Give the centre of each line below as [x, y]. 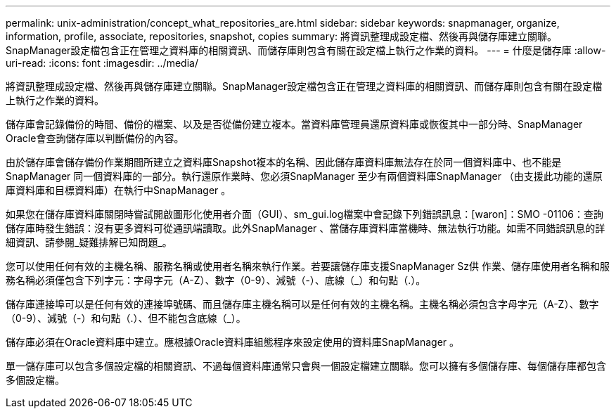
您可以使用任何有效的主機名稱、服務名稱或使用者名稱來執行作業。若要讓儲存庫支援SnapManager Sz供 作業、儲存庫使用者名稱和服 [308, 266]
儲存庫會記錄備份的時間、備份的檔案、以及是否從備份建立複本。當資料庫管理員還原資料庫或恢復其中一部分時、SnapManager [294, 124]
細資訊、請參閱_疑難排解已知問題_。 [89, 242]
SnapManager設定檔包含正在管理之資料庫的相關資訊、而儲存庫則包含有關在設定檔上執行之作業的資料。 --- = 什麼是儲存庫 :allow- [306, 50]
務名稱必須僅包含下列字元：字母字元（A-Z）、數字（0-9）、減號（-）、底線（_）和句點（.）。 [216, 280]
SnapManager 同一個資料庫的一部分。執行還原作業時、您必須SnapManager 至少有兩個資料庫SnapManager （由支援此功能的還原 [304, 176]
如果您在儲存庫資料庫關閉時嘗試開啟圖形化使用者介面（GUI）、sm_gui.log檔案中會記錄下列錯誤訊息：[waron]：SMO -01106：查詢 [304, 214]
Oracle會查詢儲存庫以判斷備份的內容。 [95, 138]
